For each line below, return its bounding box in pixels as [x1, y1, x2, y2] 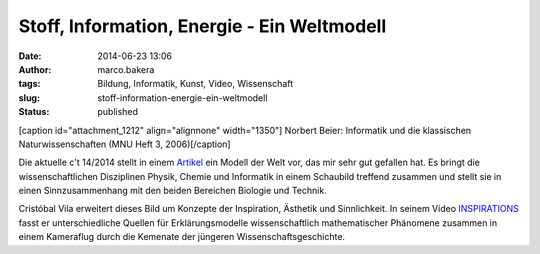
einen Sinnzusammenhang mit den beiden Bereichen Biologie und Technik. [18, 185, 327, 197]
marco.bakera [97, 63, 155, 75]
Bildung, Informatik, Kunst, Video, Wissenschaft [97, 78, 294, 90]
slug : [18, 91, 40, 104]
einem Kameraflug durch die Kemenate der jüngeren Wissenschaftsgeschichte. [18, 231, 345, 243]
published [97, 106, 139, 118]
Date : [18, 50, 42, 62]
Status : [18, 106, 50, 118]
